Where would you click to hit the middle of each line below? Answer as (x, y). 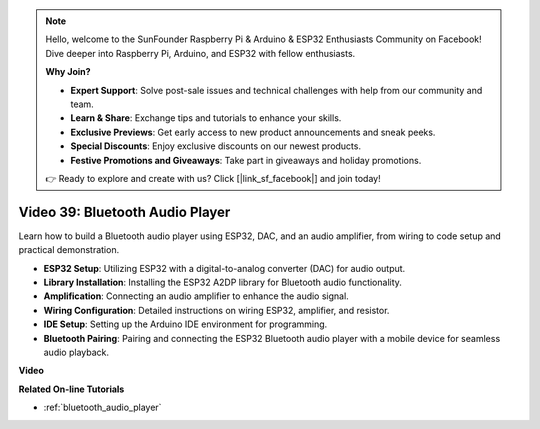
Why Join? (68, 72)
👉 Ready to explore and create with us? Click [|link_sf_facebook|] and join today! (213, 178)
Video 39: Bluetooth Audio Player (124, 211)
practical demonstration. (69, 250)
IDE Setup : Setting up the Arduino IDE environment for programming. (185, 324)
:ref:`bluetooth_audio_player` (102, 407)
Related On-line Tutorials (71, 389)
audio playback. (76, 352)
